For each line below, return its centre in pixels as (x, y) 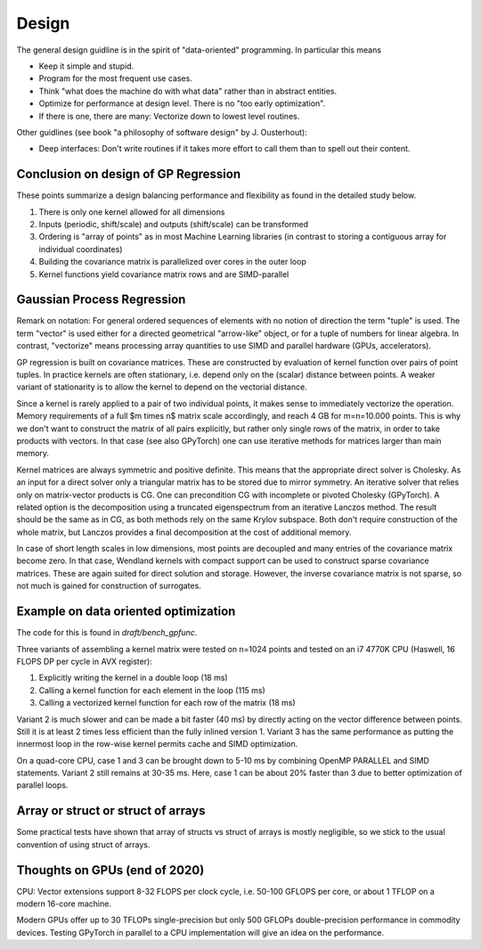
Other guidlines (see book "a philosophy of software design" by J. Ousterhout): (162, 132)
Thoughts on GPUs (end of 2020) (110, 870)
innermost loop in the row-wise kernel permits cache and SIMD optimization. (157, 744)
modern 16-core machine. (64, 904)
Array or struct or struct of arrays (111, 811)
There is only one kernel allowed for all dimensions (132, 212)
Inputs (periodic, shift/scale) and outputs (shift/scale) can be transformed (174, 224)
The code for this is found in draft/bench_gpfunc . (107, 633)
